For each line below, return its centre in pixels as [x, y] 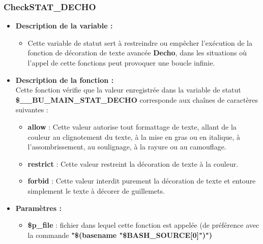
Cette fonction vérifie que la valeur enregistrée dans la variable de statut [128, 90]
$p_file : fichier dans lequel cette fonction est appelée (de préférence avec [143, 225]
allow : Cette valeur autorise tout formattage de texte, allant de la [132, 126]
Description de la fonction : [65, 80]
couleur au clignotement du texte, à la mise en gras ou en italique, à [134, 136]
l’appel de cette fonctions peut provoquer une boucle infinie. [121, 63]
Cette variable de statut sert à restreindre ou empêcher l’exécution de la [140, 42]
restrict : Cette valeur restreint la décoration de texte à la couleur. [133, 163]
